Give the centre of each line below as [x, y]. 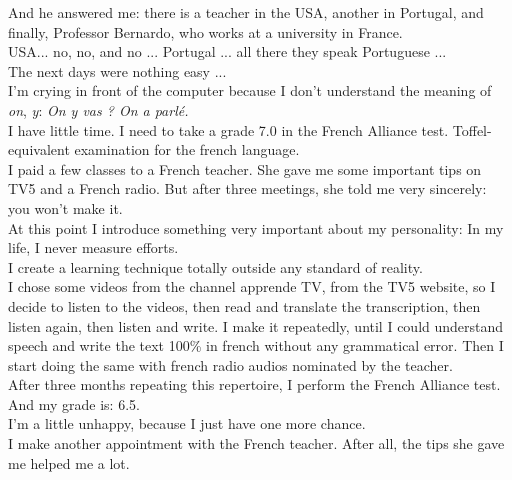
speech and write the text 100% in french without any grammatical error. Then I [256, 345]
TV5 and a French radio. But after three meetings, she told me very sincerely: [247, 188]
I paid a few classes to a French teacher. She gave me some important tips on [245, 168]
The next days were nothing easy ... [117, 70]
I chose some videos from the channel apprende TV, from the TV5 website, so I [252, 286]
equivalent [39, 149]
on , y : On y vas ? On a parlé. [98, 109]
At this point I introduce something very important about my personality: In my [256, 227]
